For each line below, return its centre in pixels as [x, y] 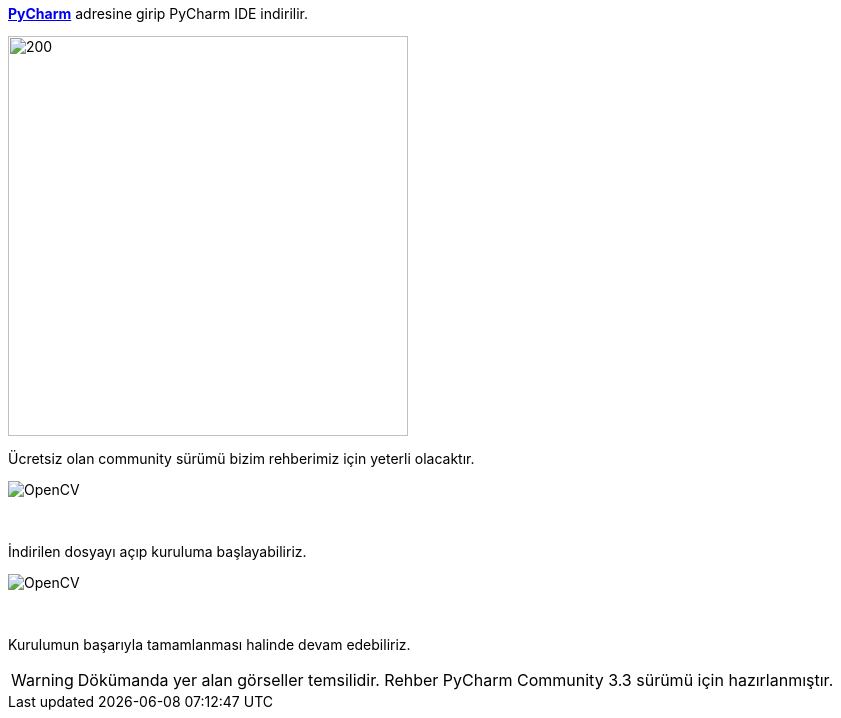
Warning [42, 680]
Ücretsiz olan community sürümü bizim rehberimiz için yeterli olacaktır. [241, 458]
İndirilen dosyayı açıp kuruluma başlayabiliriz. [157, 551]
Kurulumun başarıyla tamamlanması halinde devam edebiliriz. [209, 644]
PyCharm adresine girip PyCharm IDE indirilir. [158, 13]
